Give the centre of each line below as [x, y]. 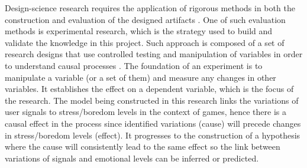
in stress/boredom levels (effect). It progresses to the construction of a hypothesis [153, 135]
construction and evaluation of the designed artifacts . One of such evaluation [145, 19]
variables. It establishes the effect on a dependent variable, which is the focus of [149, 89]
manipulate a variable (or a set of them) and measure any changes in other [140, 77]
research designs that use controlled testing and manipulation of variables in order [154, 54]
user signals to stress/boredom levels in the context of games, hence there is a [146, 112]
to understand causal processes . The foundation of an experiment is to [134, 65]
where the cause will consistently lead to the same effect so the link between [143, 146]
